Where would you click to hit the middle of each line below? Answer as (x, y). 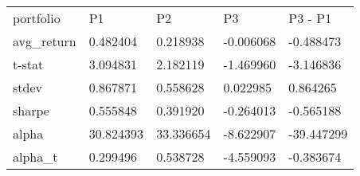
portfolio (37, 18)
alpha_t (35, 156)
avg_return (45, 41)
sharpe (31, 110)
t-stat (28, 64)
